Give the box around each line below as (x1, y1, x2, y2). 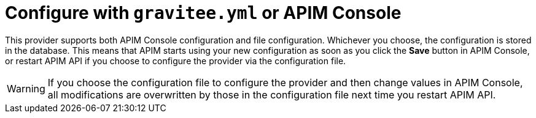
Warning (7, 82, 45, 95)
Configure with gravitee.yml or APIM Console (5, 2, 402, 23)
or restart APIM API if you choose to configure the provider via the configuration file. (5, 55, 346, 66)
